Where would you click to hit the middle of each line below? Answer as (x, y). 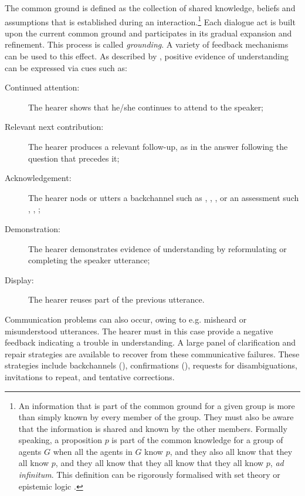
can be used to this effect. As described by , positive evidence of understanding (147, 56)
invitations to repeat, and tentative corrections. (90, 376)
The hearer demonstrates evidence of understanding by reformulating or (157, 248)
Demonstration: (33, 228)
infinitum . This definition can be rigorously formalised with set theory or (149, 475)
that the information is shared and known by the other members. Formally (153, 428)
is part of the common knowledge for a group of (197, 440)
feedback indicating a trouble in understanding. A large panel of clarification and (150, 342)
